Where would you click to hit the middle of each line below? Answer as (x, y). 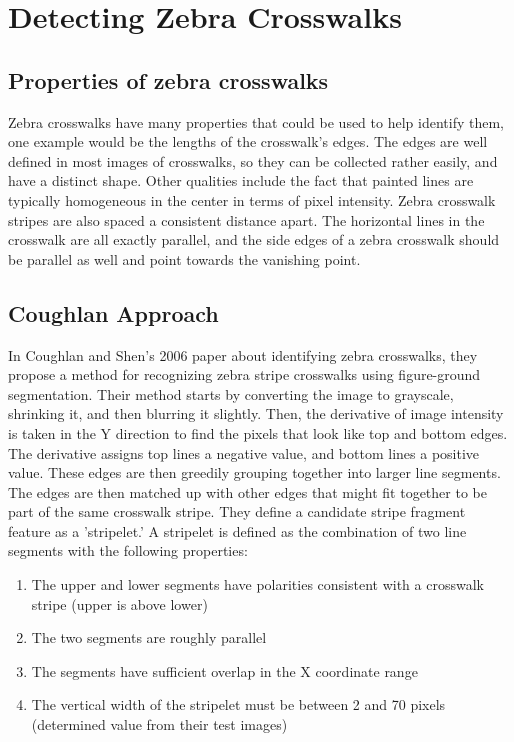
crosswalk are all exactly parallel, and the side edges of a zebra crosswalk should (254, 239)
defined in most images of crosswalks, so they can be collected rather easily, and (253, 160)
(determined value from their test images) (159, 724)
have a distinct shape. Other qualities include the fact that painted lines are (241, 180)
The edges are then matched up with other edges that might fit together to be (247, 491)
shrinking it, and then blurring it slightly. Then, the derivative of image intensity (256, 413)
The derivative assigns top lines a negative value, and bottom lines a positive (244, 452)
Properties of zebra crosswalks (168, 79)
